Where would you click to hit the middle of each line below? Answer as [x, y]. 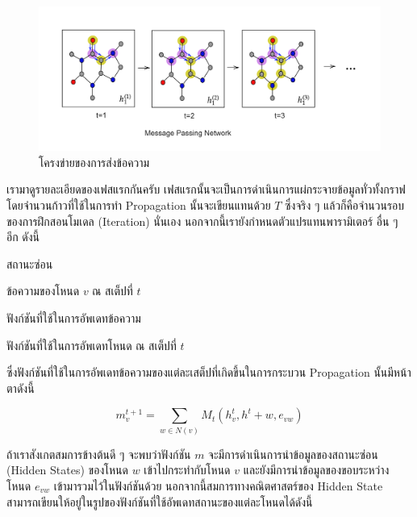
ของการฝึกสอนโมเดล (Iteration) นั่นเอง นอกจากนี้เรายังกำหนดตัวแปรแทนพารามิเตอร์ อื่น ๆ [202, 221]
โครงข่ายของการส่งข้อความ [94, 162]
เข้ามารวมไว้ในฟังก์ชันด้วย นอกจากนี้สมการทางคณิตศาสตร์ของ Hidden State [218, 485]
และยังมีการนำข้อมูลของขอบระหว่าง [316, 470]
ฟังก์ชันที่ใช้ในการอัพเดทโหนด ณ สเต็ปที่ [92, 345]
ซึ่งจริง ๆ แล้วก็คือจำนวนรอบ [345, 205]
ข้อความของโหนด [43, 291]
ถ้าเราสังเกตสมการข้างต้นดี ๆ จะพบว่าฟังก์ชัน [99, 454]
